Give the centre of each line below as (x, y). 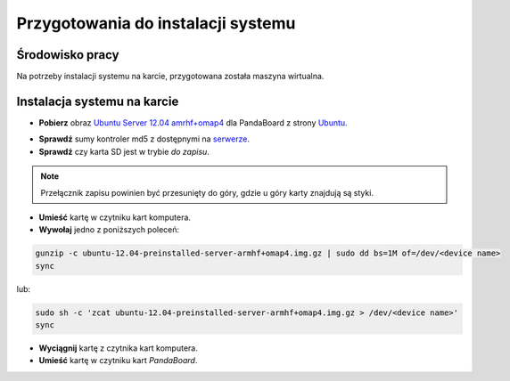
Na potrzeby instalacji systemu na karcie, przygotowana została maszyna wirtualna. (170, 77)
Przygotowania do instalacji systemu (156, 23)
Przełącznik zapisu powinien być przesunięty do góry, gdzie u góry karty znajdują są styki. (207, 192)
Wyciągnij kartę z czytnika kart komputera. (118, 348)
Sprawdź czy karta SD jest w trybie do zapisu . (124, 151)
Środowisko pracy (68, 55)
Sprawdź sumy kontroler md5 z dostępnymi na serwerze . (144, 139)
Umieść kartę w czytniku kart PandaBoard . (118, 361)
